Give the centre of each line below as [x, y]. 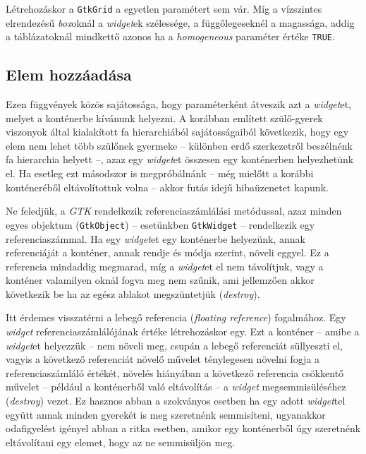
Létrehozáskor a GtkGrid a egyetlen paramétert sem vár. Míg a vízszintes [164, 8]
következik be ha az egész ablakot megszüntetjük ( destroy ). [133, 293]
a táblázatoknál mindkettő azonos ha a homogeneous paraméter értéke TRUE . [170, 36]
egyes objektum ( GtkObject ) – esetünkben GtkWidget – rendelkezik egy [160, 224]
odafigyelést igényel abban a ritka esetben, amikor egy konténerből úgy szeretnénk [183, 428]
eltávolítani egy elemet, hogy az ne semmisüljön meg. [121, 442]
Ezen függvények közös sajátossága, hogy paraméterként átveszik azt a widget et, [178, 104]
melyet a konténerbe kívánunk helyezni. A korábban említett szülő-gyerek [164, 118]
